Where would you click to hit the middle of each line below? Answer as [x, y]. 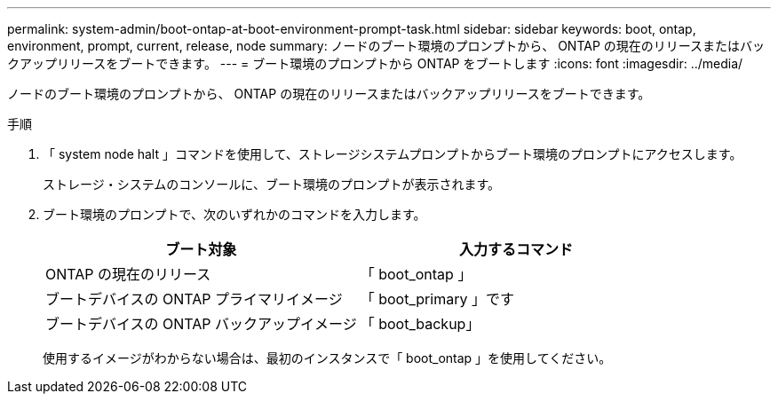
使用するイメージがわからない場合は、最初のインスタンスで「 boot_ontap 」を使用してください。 [327, 358]
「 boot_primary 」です [437, 299]
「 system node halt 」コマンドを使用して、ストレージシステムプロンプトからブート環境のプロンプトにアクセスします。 [393, 154]
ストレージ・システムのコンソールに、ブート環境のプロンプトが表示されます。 [272, 184]
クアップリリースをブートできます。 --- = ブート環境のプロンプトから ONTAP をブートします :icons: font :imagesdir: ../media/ [375, 63]
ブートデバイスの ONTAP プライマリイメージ [194, 299]
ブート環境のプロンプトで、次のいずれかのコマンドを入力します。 [234, 214]
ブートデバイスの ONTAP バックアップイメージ [201, 324]
